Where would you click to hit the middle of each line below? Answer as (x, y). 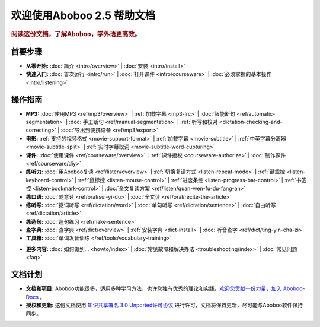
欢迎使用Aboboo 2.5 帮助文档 (83, 15)
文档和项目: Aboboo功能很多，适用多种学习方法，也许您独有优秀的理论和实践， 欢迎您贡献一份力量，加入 (154, 288)
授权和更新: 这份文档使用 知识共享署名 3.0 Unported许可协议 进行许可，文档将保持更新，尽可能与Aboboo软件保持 (164, 305)
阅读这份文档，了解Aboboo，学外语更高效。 (76, 34)
